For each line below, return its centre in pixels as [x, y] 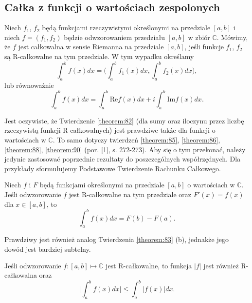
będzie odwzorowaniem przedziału [114, 37]
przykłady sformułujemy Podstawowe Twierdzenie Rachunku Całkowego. [113, 168]
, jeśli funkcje [204, 47]
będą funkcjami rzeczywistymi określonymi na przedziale [126, 28]
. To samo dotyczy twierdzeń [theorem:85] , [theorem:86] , [136, 139]
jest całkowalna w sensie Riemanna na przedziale [91, 47]
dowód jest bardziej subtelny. [48, 249]
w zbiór [199, 37]
